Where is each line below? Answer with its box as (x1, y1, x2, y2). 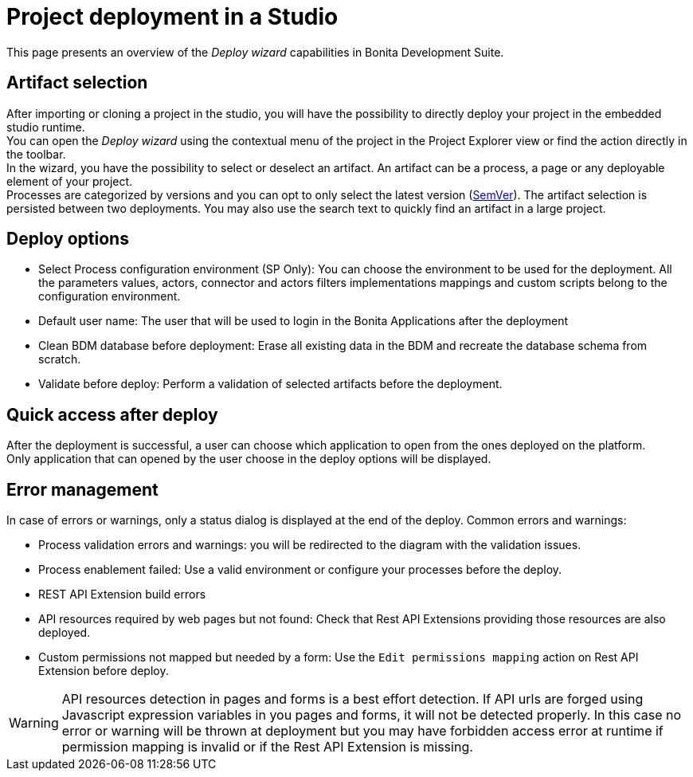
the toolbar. (6, 147, 66, 161)
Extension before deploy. (38, 664, 169, 678)
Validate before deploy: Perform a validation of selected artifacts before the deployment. (38, 377, 503, 391)
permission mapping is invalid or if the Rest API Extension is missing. (61, 739, 473, 755)
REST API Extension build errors (38, 587, 206, 602)
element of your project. (6, 174, 133, 188)
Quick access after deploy (6, 404, 218, 425)
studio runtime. (6, 120, 85, 134)
